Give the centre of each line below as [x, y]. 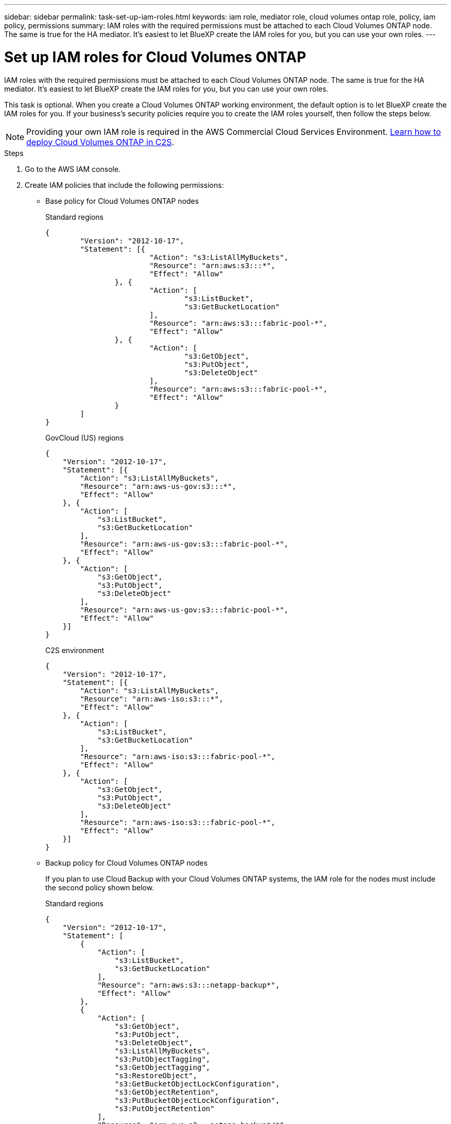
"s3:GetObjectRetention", [167, 1092]
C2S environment [75, 650]
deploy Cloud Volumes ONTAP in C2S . [100, 142]
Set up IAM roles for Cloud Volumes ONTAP [155, 57]
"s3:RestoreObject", [156, 1075]
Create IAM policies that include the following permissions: [124, 185]
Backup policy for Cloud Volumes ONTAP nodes [127, 863]
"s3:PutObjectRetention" [164, 1108]
